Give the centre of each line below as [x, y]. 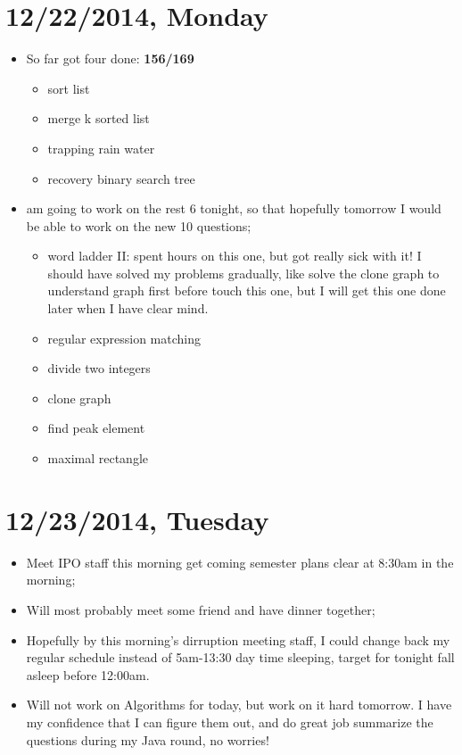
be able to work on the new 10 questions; [139, 225]
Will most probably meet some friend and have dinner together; [201, 609]
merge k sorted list [99, 118]
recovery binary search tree [121, 178]
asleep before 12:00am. [88, 674]
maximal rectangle [98, 458]
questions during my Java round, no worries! [148, 739]
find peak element [96, 428]
